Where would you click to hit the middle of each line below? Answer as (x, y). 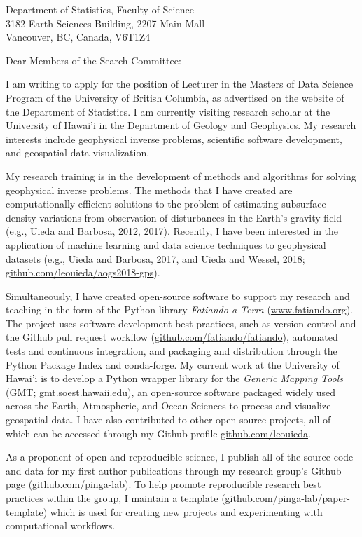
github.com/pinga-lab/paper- (287, 498)
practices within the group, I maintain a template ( (116, 498)
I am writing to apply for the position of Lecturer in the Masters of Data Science (180, 84)
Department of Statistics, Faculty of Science (100, 9)
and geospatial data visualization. (78, 152)
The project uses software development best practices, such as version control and (181, 323)
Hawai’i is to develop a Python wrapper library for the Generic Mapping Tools (174, 378)
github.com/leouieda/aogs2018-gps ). (83, 272)
